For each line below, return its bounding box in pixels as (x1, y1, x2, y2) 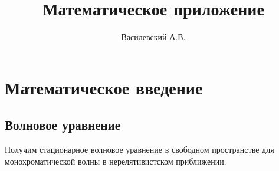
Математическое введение (5, 75, 203, 99)
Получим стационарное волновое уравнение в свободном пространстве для (5, 143, 274, 156)
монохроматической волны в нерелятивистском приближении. (5, 154, 227, 167)
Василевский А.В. (121, 31, 186, 43)
